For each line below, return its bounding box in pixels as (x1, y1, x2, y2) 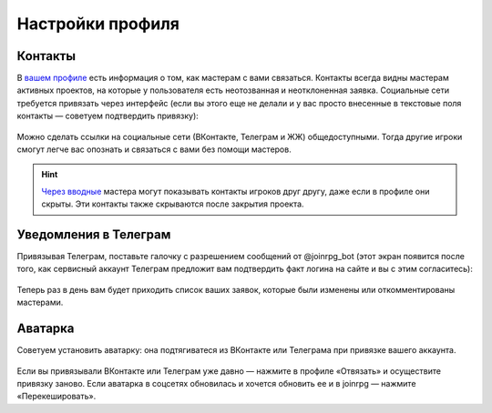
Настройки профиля (16, 14, 180, 34)
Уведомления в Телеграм (16, 227, 171, 242)
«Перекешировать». (16, 391, 97, 402)
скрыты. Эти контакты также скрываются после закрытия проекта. (41, 198, 304, 209)
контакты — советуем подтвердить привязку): (16, 110, 200, 122)
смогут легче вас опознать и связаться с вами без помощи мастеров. (16, 144, 292, 155)
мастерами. (16, 297, 64, 308)
